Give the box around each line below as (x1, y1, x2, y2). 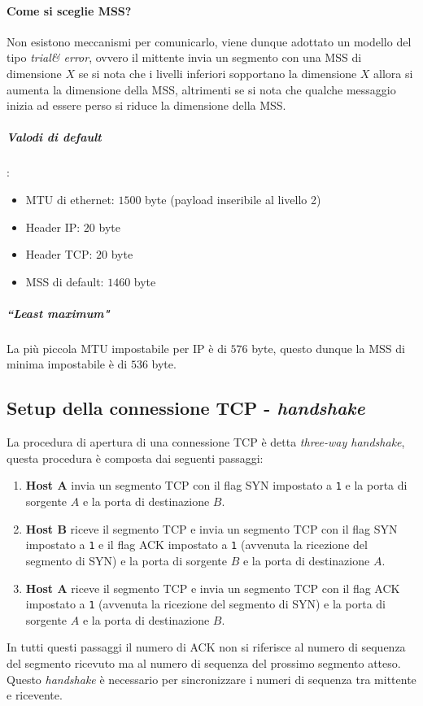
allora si (373, 64, 413, 81)
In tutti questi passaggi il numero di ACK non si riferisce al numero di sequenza (7, 638, 406, 656)
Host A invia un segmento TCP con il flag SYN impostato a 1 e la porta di (25, 477, 408, 494)
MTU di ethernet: (25, 190, 115, 207)
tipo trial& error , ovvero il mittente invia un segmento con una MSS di (7, 49, 362, 66)
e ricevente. (7, 686, 63, 704)
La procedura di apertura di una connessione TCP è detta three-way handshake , (7, 434, 405, 451)
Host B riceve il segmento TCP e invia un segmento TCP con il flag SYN (25, 520, 398, 537)
